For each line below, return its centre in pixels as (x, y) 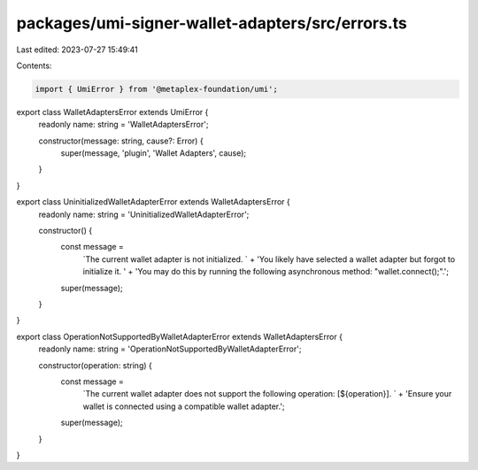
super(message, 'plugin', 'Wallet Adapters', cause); (154, 153)
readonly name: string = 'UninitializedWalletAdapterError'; (144, 214)
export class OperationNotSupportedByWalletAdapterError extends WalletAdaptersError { (179, 336)
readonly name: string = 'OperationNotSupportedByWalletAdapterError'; (170, 349)
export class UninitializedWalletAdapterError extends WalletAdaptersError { (154, 202)
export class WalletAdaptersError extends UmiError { (112, 112)
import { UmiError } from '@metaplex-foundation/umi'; (156, 89)
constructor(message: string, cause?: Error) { (121, 141)
